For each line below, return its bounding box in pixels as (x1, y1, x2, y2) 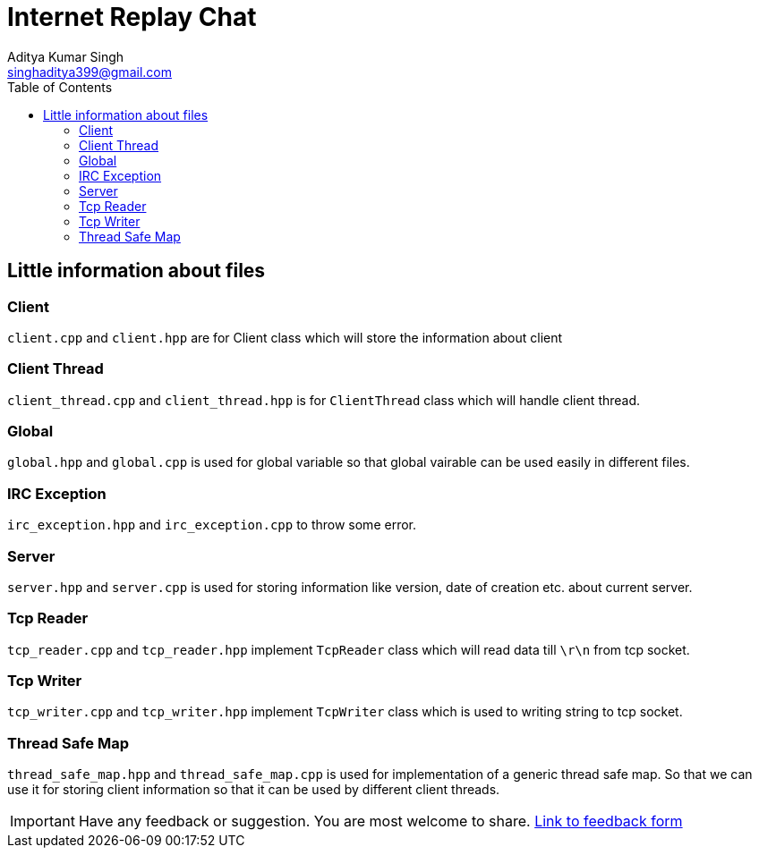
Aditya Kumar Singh (7, 48, 124, 64)
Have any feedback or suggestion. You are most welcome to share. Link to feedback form (78, 812, 683, 831)
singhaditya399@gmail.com (7, 63, 172, 80)
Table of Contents (7, 79, 113, 95)
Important (10, 812, 75, 831)
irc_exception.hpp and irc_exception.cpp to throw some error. (7, 517, 416, 533)
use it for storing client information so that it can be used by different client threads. (7, 782, 500, 798)
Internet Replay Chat (7, 2, 257, 32)
